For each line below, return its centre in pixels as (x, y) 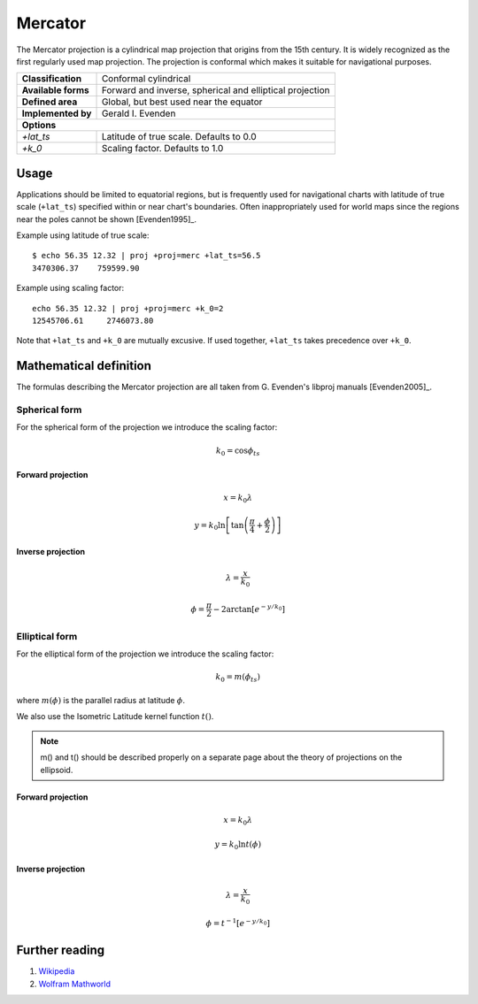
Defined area (50, 102)
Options (39, 126)
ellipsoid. (57, 770)
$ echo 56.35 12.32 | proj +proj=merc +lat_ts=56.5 (146, 256)
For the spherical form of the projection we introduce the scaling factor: (147, 427)
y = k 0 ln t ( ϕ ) (238, 846)
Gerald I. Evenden (139, 113)
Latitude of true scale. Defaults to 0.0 (179, 137)
